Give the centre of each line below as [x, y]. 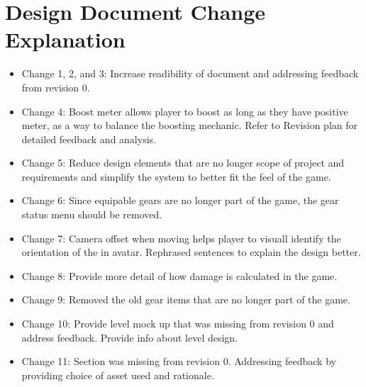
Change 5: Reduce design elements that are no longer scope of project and [183, 163]
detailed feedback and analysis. [89, 139]
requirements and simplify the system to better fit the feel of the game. [176, 176]
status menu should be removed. [92, 214]
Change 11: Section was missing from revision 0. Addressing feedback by [179, 361]
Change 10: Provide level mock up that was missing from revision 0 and [178, 324]
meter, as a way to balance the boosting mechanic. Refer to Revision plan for [189, 125]
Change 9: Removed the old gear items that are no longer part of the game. [186, 299]
